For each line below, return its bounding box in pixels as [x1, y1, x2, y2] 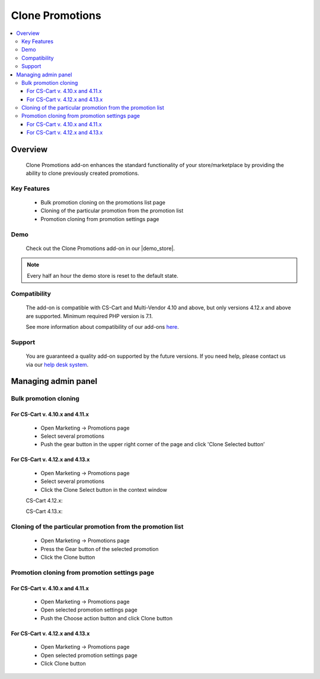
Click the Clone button [40, 554, 95, 561]
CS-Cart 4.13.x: [25, 508, 63, 515]
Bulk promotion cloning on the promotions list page [40, 198, 166, 206]
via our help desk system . [25, 361, 89, 368]
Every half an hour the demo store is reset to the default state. [27, 272, 179, 279]
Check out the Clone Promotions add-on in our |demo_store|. [25, 245, 175, 252]
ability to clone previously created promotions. [25, 169, 139, 177]
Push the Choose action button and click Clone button [40, 614, 173, 622]
